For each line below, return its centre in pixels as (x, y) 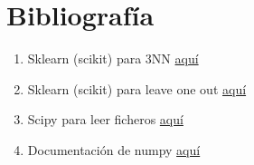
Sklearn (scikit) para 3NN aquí (113, 58)
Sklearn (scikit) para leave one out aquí (137, 88)
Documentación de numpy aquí (114, 149)
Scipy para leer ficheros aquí (105, 119)
